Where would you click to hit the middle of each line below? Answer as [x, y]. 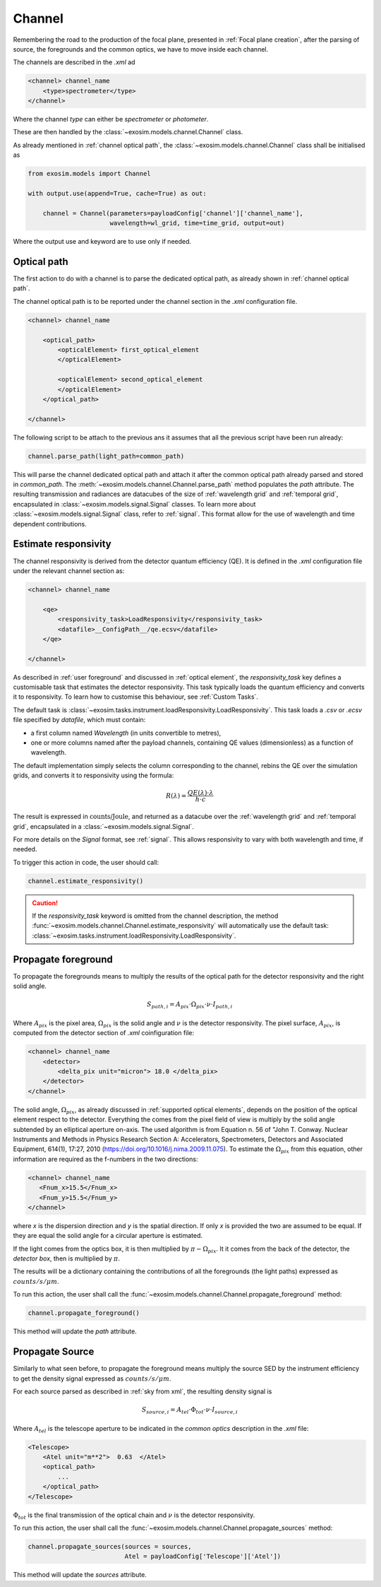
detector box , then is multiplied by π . [66, 1258]
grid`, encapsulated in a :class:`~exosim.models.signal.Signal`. [103, 826]
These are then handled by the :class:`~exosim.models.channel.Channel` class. [128, 132]
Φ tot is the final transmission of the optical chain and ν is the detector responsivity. [134, 1516]
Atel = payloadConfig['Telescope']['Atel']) [203, 1557]
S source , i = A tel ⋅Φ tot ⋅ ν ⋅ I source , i [189, 1411]
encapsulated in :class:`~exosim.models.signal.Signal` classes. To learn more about [134, 504]
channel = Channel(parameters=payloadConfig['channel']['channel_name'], [173, 213]
